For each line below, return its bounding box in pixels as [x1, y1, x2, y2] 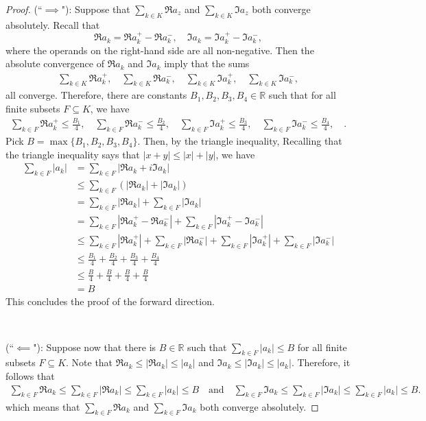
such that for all [268, 88, 336, 102]
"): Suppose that [61, 2, 130, 16]
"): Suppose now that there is [33, 339, 156, 354]
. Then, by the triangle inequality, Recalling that [137, 134, 342, 148]
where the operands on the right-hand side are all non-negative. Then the [5, 43, 314, 57]
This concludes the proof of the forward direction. [5, 293, 215, 308]
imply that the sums [164, 56, 250, 71]
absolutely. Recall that [5, 17, 100, 32]
